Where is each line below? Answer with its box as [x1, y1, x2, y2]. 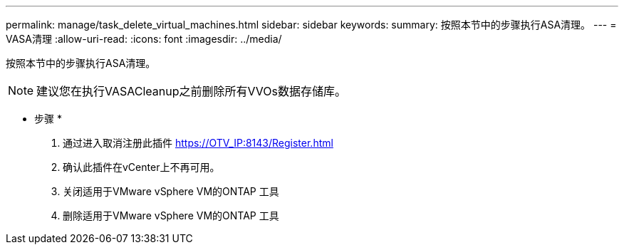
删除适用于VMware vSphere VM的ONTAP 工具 [63, 209, 279, 222]
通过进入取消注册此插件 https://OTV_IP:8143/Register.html [63, 137, 333, 149]
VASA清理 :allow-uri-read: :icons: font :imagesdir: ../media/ [6, 33, 282, 45]
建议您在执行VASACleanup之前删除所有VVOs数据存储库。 [36, 84, 347, 98]
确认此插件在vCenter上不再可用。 [63, 161, 220, 173]
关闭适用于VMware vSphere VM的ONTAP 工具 [63, 185, 279, 197]
